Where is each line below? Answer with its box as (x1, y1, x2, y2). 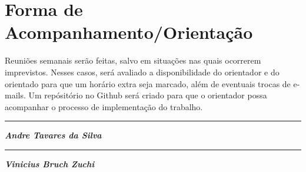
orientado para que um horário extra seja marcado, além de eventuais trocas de (5, 77, 291, 90)
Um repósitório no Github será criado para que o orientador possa (28, 89, 267, 101)
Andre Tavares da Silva (5, 129, 102, 141)
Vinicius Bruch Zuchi (5, 157, 95, 170)
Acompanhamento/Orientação (5, 20, 253, 44)
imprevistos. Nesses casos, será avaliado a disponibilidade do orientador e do (5, 65, 280, 78)
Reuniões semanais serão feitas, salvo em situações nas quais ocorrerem (5, 54, 261, 67)
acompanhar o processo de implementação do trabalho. (5, 100, 203, 113)
